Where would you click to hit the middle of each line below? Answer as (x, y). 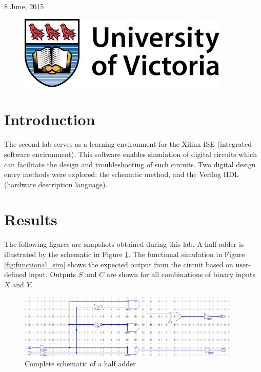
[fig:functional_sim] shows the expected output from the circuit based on (119, 264)
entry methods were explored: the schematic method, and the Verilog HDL (122, 174)
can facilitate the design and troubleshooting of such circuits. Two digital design (130, 164)
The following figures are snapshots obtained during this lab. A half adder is (124, 244)
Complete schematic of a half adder (80, 364)
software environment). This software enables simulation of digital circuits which (130, 154)
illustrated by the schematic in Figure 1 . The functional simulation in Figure (125, 254)
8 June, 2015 (24, 6)
